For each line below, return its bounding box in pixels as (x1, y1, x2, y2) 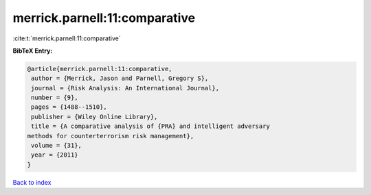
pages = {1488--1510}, (31, 103, 108, 111)
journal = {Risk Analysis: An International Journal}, (31, 84, 220, 92)
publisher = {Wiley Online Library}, (31, 113, 158, 120)
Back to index (12, 178, 52, 186)
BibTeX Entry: (12, 47, 53, 55)
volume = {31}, (31, 142, 82, 150)
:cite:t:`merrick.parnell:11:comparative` (12, 34, 121, 42)
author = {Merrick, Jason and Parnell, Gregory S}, (31, 75, 209, 82)
